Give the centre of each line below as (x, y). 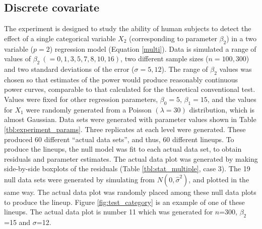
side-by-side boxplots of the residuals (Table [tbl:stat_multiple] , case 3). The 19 (127, 168)
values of (17, 59)
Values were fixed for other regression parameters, (81, 99)
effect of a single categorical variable (60, 38)
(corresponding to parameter (173, 38)
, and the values (232, 99)
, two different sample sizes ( (165, 59)
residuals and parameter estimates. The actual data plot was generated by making (131, 158)
